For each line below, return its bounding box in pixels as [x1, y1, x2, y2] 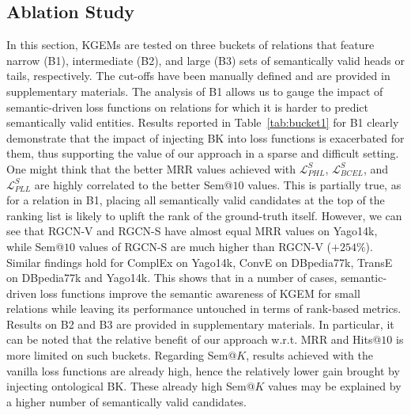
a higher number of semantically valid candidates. [6, 393, 247, 409]
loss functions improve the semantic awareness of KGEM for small [40, 284, 360, 301]
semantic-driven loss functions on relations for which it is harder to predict [6, 98, 369, 115]
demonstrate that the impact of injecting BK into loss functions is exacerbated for [6, 129, 405, 146]
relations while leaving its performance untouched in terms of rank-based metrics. [6, 300, 402, 317]
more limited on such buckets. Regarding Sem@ [6, 347, 237, 364]
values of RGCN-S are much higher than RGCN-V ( [78, 238, 331, 254]
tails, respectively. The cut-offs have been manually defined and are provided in [6, 67, 390, 84]
